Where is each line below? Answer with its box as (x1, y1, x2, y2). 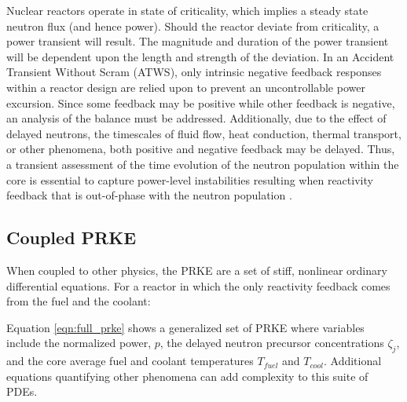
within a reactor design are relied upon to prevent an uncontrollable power (6, 79, 365, 95)
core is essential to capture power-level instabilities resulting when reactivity (6, 171, 373, 188)
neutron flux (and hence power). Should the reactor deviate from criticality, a (6, 17, 379, 34)
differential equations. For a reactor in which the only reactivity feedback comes (6, 277, 390, 294)
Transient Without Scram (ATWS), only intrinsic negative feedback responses (6, 64, 382, 80)
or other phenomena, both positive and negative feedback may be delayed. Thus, (6, 141, 395, 157)
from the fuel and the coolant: (6, 293, 151, 309)
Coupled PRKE (6, 225, 137, 250)
